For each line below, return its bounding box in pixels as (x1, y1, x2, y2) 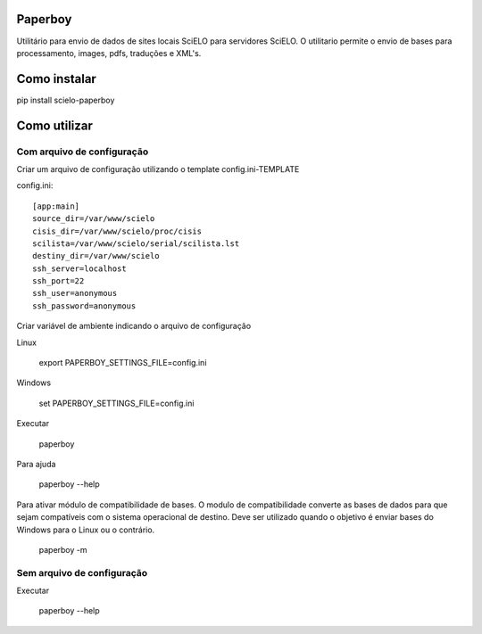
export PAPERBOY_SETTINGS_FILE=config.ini (38, 358, 207, 368)
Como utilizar (16, 118, 94, 133)
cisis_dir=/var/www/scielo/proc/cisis (32, 226, 203, 236)
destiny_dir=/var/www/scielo (32, 251, 160, 261)
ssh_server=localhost (32, 263, 127, 274)
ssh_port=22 (32, 276, 85, 286)
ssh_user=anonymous (32, 288, 118, 299)
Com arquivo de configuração (16, 145, 149, 158)
